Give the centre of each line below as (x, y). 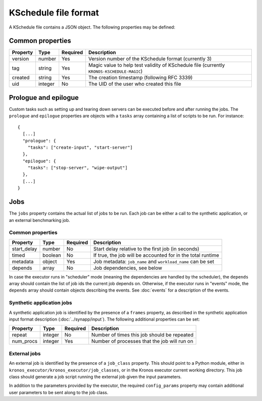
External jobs (25, 354)
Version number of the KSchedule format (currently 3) (150, 59)
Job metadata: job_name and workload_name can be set (154, 262)
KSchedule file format (54, 13)
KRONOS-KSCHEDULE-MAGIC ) (115, 71)
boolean (52, 255)
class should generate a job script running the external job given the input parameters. (95, 377)
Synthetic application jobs (41, 303)
